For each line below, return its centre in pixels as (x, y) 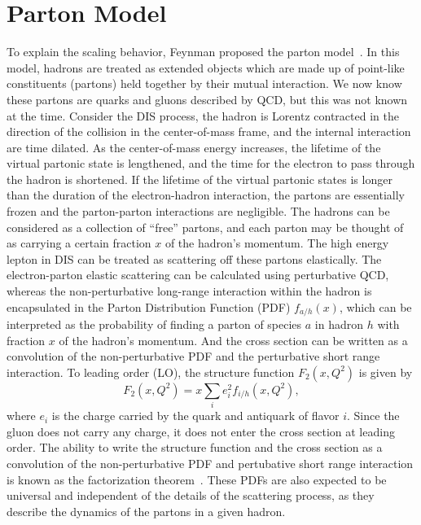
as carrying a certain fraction (79, 243)
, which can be (375, 306)
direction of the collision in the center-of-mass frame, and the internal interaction (209, 131)
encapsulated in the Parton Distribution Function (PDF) (149, 306)
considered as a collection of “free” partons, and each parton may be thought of (205, 227)
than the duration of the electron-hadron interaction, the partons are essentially (206, 195)
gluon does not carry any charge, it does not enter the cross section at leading (201, 431)
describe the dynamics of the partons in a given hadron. (146, 511)
